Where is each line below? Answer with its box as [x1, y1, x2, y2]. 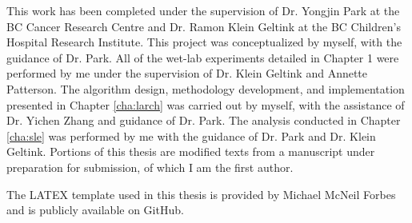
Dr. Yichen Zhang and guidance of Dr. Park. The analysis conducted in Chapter [6, 112, 401, 129]
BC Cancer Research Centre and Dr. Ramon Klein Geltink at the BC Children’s [6, 18, 401, 34]
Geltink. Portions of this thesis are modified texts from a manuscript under [6, 143, 375, 160]
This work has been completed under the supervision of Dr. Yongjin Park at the [6, 2, 400, 18]
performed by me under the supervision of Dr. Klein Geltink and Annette [6, 65, 368, 82]
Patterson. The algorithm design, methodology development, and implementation [6, 80, 405, 97]
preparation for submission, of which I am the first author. [6, 158, 294, 175]
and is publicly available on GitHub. [6, 201, 184, 218]
